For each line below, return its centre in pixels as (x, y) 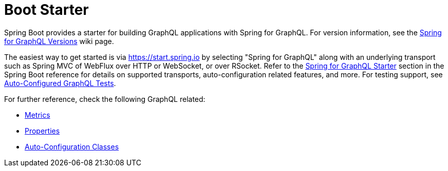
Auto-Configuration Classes (72, 146)
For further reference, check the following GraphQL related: (105, 99)
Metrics (38, 115)
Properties (42, 131)
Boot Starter (46, 10)
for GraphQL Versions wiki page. (59, 41)
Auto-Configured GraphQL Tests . (60, 83)
